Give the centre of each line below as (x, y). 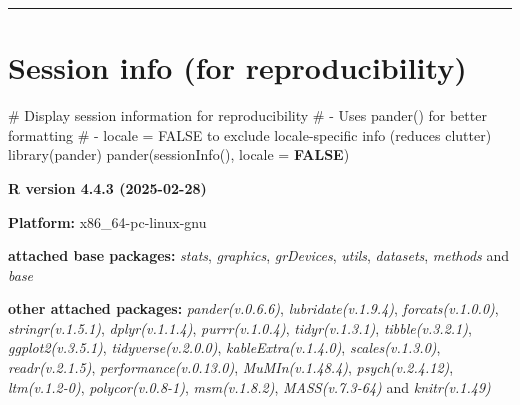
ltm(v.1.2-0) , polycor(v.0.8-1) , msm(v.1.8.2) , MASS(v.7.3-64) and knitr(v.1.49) (249, 386)
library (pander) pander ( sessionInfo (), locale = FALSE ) (179, 154)
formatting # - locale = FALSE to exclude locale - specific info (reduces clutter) (250, 134)
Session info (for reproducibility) (237, 67)
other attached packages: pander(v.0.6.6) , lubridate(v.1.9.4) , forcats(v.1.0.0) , (253, 308)
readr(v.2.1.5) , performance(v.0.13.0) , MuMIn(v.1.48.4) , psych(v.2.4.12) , (231, 367)
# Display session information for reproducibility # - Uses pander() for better (247, 115)
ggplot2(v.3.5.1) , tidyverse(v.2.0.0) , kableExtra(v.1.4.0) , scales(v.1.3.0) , (224, 347)
